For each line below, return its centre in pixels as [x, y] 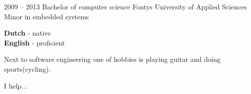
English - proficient [35, 42]
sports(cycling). [27, 69]
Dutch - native [27, 33]
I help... [16, 85]
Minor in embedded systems [47, 16]
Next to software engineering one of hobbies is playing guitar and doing [112, 59]
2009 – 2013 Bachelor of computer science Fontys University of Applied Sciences [125, 6]
